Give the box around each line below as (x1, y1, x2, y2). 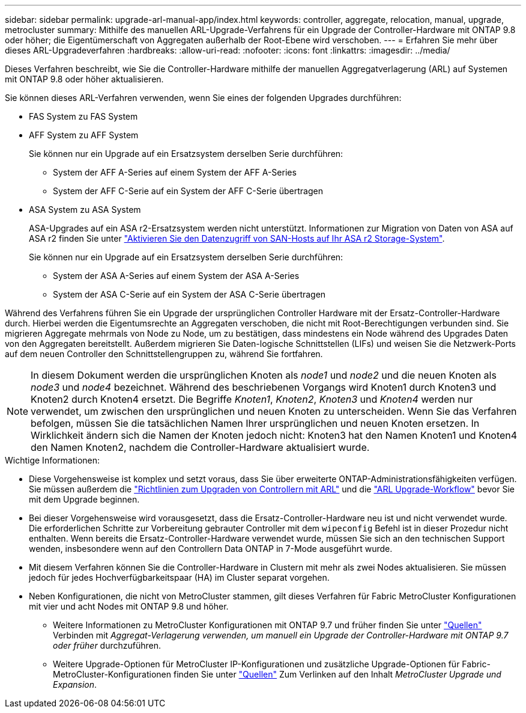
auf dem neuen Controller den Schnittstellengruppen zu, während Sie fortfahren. (5, 349, 323, 359)
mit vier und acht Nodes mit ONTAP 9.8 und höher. (29, 601, 229, 611)
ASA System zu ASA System (29, 204, 141, 215)
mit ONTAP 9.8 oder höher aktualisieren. (5, 74, 164, 84)
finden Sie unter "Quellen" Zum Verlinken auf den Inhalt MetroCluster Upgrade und (173, 669, 501, 679)
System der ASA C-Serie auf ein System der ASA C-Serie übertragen (53, 289, 326, 299)
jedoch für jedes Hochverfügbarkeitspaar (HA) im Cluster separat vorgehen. (29, 572, 330, 583)
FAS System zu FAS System (29, 111, 138, 121)
